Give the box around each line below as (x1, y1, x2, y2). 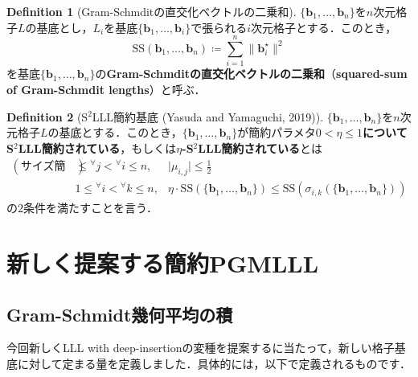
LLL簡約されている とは (198, 139, 322, 156)
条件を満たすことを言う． (23, 199, 158, 216)
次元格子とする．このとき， (251, 18, 397, 35)
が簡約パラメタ (237, 124, 316, 141)
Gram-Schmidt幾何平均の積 (6, 301, 233, 326)
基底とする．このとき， (59, 124, 182, 141)
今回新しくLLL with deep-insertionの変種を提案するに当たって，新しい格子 (6, 339, 395, 356)
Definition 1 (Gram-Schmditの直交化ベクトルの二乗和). (6, 3, 297, 19)
